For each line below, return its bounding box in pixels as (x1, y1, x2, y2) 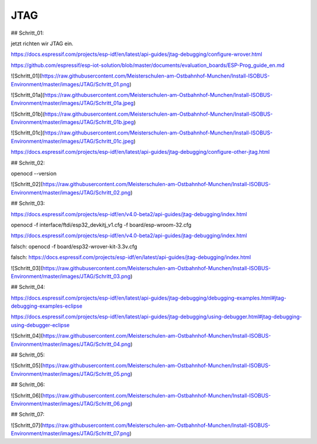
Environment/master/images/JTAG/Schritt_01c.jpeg (11, 137, 134, 144)
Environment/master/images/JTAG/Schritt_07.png (11, 430, 130, 437)
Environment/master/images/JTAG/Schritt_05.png (11, 370, 131, 377)
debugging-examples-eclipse (11, 302, 83, 310)
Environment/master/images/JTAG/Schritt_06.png (11, 400, 131, 407)
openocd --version (11, 170, 57, 177)
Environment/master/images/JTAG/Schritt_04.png (11, 341, 131, 348)
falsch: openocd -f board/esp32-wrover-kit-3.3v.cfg (11, 243, 137, 250)
